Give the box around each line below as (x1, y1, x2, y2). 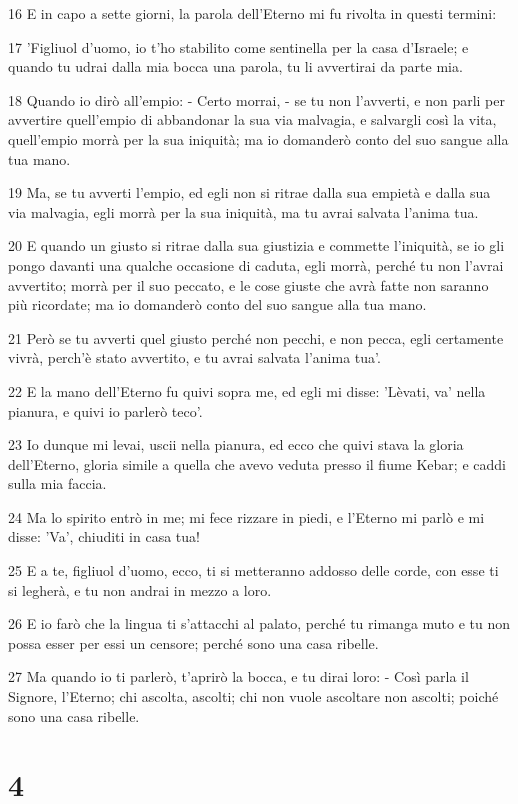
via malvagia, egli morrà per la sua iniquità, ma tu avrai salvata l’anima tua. (8, 201, 479, 222)
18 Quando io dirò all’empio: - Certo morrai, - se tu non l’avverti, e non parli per (8, 89, 505, 110)
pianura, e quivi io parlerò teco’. (8, 400, 203, 421)
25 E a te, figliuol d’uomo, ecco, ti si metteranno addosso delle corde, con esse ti (8, 560, 499, 581)
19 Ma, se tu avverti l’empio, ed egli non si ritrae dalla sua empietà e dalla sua (8, 182, 491, 203)
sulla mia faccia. (8, 473, 107, 494)
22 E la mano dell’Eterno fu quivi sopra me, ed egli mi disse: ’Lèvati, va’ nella (8, 380, 486, 401)
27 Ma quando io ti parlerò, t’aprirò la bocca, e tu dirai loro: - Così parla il (8, 666, 469, 687)
